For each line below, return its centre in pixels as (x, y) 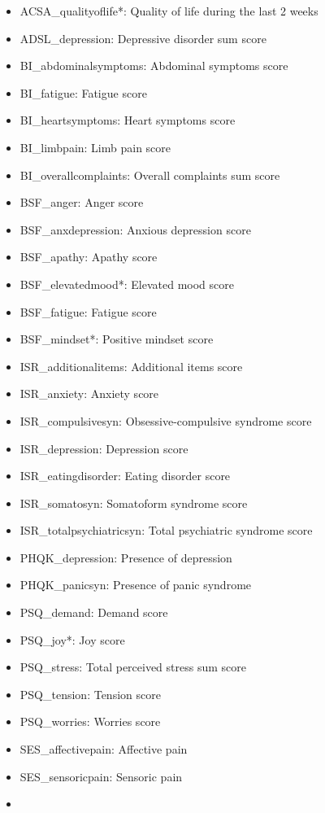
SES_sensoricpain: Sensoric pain (101, 776)
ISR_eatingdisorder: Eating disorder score (125, 476)
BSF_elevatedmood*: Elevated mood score (127, 284)
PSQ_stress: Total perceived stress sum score (133, 667)
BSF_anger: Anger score (82, 202)
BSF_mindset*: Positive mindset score (117, 339)
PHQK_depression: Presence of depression (126, 557)
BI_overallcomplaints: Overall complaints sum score (150, 175)
